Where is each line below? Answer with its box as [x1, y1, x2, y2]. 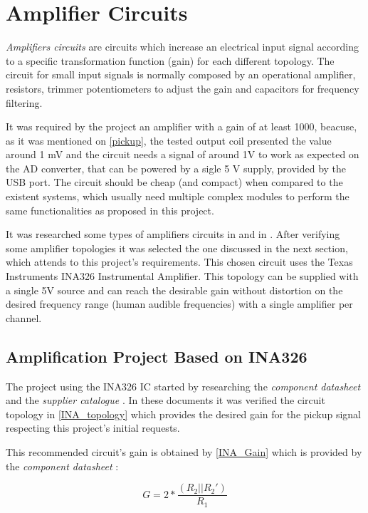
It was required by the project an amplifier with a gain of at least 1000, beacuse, [6, 119, 357, 134]
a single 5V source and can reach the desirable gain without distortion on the [6, 282, 343, 297]
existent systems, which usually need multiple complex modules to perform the [6, 189, 349, 204]
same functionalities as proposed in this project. [6, 202, 214, 217]
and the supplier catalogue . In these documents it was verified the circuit [6, 393, 325, 408]
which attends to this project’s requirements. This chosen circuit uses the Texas [6, 254, 353, 269]
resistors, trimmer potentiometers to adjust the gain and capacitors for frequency [6, 81, 359, 95]
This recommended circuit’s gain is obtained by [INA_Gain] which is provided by [6, 444, 362, 459]
